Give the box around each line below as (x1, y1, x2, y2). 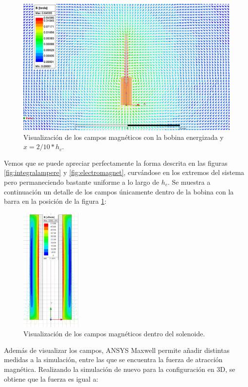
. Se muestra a (167, 177, 211, 187)
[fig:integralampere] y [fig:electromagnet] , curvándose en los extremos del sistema (4, 167, 245, 177)
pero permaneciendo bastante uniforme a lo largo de (4, 177, 159, 187)
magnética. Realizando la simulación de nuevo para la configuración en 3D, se (4, 364, 235, 374)
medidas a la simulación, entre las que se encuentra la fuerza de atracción (4, 354, 223, 365)
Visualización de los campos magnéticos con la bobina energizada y (23, 132, 224, 142)
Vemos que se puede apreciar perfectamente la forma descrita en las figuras (4, 157, 228, 168)
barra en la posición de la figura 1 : (4, 196, 106, 206)
